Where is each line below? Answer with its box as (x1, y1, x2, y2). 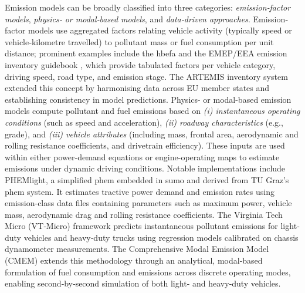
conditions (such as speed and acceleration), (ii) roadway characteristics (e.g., (5, 116, 283, 128)
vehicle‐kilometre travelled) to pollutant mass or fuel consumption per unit (5, 35, 274, 48)
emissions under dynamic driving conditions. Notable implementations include (5, 162, 286, 174)
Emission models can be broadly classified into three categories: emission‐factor (5, 1, 291, 13)
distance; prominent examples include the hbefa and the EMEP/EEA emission (5, 47, 287, 59)
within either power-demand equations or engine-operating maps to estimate (5, 150, 280, 163)
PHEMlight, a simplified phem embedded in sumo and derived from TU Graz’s (5, 173, 289, 186)
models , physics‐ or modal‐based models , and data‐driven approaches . (5, 12, 250, 25)
